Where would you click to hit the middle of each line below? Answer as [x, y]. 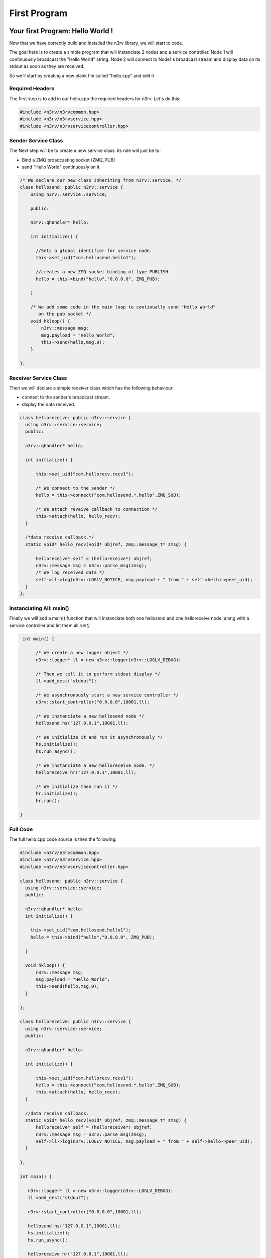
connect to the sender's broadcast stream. [66, 397]
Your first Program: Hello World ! [61, 31]
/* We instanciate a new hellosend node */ [90, 716]
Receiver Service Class [38, 378]
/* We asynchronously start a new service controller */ [107, 695]
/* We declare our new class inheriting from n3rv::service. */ [101, 180]
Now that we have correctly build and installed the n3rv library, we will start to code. [96, 43]
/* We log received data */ [70, 573]
